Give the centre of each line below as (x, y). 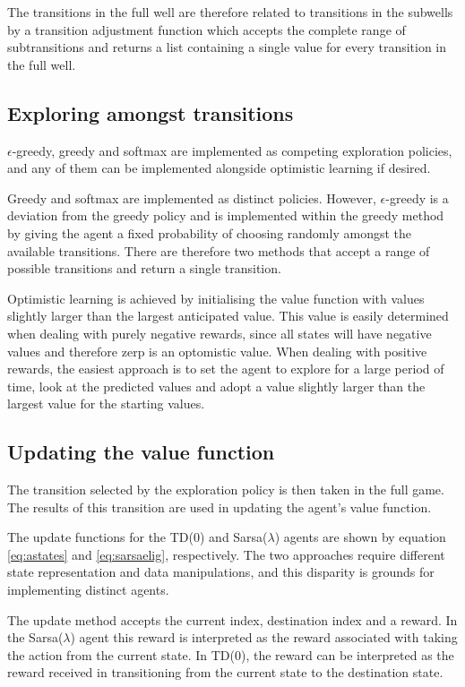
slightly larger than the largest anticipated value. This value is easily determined (228, 316)
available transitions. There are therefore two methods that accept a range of (219, 250)
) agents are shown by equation (360, 537)
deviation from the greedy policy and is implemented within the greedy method (226, 215)
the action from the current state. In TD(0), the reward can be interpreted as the (231, 654)
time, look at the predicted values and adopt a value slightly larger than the (216, 386)
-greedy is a (417, 198)
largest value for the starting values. (106, 404)
